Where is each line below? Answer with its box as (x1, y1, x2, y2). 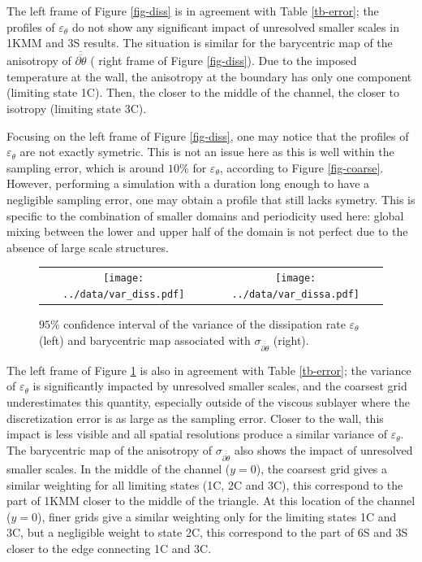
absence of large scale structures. (6, 238, 169, 255)
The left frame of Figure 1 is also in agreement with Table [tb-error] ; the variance (6, 361, 411, 378)
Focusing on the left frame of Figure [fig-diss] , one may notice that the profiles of (6, 127, 409, 144)
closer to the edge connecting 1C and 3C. (6, 540, 212, 557)
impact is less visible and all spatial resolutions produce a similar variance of (6, 425, 387, 442)
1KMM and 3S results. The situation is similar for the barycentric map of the (6, 34, 393, 51)
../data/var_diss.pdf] (62, 288, 185, 300)
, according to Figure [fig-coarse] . (219, 159, 384, 176)
